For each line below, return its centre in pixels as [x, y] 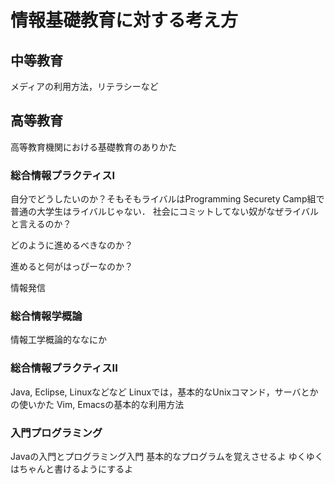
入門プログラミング [56, 433]
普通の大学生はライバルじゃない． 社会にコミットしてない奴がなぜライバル [164, 212]
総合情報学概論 [46, 316]
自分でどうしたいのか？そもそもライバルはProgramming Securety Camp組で [167, 199]
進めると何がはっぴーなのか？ [71, 267]
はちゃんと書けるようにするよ [72, 469]
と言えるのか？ [41, 224]
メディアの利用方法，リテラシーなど [84, 86]
